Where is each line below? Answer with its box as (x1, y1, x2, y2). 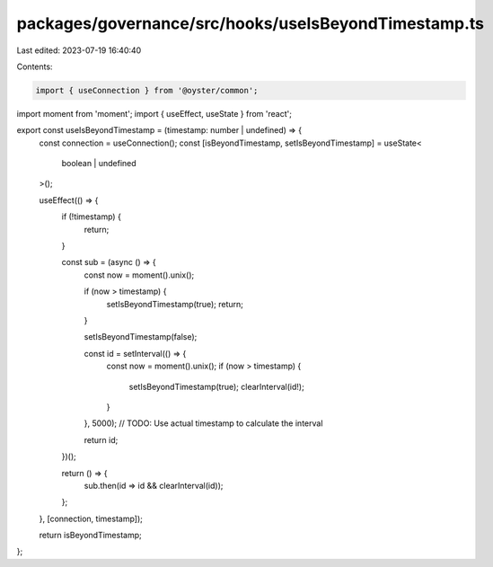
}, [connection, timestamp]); (39, 513, 144, 524)
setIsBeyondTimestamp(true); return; (106, 298, 244, 309)
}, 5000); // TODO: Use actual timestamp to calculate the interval (84, 418, 323, 429)
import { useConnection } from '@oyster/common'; (35, 85, 259, 95)
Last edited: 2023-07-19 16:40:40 (16, 45, 142, 56)
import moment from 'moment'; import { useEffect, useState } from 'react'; (16, 108, 292, 119)
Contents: (16, 61, 53, 72)
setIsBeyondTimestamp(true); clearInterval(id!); (128, 381, 304, 392)
